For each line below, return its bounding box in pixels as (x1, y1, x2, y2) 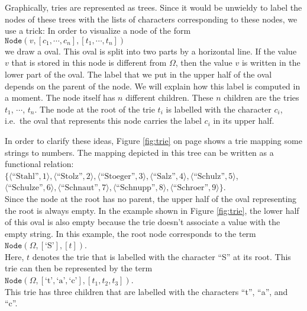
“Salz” (153, 172, 176, 181)
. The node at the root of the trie (34, 102, 155, 115)
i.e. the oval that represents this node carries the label (5, 114, 202, 127)
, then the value (175, 56, 232, 69)
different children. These (125, 91, 214, 104)
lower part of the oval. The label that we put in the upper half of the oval (5, 68, 272, 80)
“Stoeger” (100, 172, 135, 181)
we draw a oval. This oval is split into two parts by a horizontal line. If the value (5, 44, 297, 57)
